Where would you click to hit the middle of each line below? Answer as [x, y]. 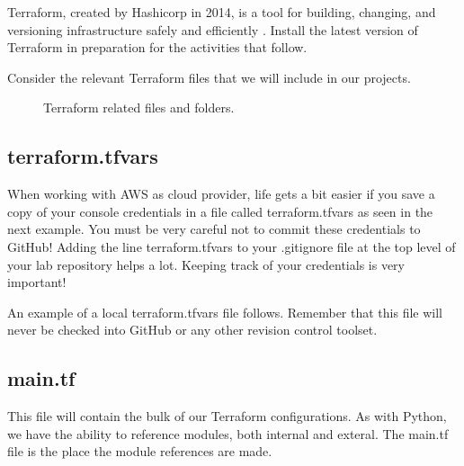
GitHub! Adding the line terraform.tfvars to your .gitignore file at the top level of [232, 246]
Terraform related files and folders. [139, 108]
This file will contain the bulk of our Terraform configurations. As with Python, [227, 416]
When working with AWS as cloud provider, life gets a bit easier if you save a [221, 194]
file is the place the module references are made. [140, 451]
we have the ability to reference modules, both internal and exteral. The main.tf [228, 433]
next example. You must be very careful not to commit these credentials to [214, 229]
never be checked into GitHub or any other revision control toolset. [192, 330]
